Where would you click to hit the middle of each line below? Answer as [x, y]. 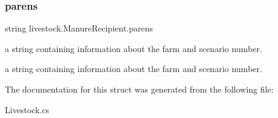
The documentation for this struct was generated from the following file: [139, 89]
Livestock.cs [27, 109]
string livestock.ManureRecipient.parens [79, 28]
